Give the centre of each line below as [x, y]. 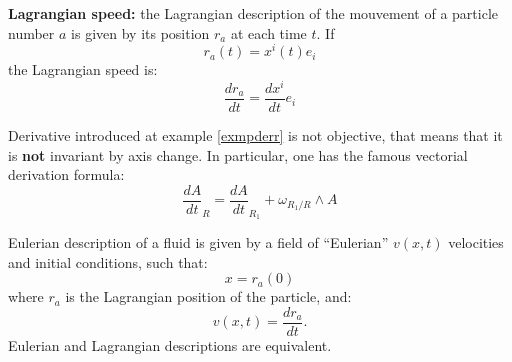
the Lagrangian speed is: [83, 69]
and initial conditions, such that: [108, 261]
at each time [268, 32]
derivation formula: [66, 174]
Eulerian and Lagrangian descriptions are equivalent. [170, 344]
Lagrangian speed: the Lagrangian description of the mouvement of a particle [253, 13]
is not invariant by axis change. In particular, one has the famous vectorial [238, 154]
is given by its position [140, 32]
